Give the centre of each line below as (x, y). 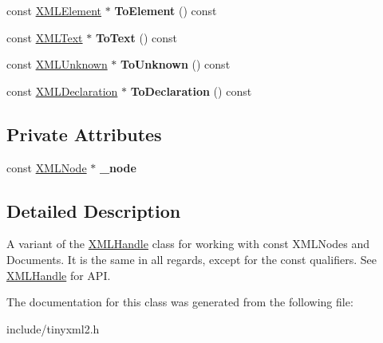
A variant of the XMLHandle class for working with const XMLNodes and (188, 244)
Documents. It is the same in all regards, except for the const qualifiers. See (191, 259)
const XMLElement (54, 10)
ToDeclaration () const (191, 91)
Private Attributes (84, 134)
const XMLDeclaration (62, 91)
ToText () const (136, 37)
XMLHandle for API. (59, 275)
